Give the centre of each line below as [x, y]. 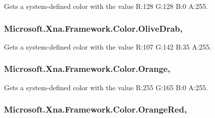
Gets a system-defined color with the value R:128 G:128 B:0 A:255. [106, 6]
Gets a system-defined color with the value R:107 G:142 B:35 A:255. [108, 46]
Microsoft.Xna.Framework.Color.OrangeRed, [96, 109]
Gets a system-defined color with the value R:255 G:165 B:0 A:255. [106, 87]
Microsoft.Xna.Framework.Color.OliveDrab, [93, 28]
